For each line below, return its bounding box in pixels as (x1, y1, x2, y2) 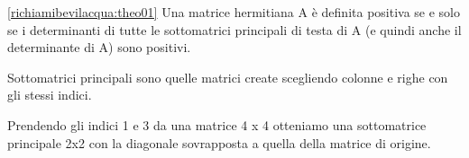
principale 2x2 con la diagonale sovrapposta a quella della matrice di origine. (7, 133, 431, 152)
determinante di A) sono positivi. (7, 38, 191, 57)
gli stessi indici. (7, 85, 92, 104)
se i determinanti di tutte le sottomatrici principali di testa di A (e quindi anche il (7, 20, 462, 39)
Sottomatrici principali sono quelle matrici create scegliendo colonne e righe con (7, 67, 448, 86)
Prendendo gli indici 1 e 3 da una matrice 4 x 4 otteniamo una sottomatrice (7, 115, 427, 134)
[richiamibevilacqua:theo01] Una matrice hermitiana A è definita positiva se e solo (7, 3, 461, 21)
